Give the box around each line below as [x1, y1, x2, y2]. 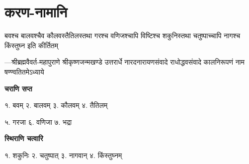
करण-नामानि [4, 1, 68, 22]
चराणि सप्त [4, 83, 32, 93]
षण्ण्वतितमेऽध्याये [4, 66, 44, 77]
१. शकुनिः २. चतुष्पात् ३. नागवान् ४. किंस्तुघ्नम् [4, 150, 122, 160]
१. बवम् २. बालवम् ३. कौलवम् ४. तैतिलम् [4, 100, 108, 110]
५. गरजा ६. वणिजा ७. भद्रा [4, 116, 72, 127]
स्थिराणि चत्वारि [4, 133, 43, 144]
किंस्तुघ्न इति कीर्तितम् [4, 40, 58, 50]
